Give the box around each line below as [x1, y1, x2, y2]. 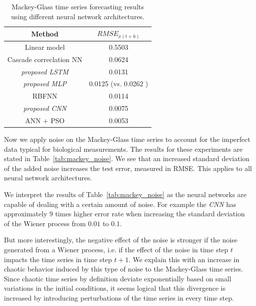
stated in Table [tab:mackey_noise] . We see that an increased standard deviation [4, 153, 250, 164]
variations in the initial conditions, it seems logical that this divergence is [4, 283, 225, 293]
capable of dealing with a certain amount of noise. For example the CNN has [4, 199, 236, 209]
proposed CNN [23, 103, 67, 113]
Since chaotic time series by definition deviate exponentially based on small [4, 273, 231, 283]
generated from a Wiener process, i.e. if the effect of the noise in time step [4, 244, 228, 255]
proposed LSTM [21, 66, 69, 76]
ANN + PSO [25, 115, 65, 126]
